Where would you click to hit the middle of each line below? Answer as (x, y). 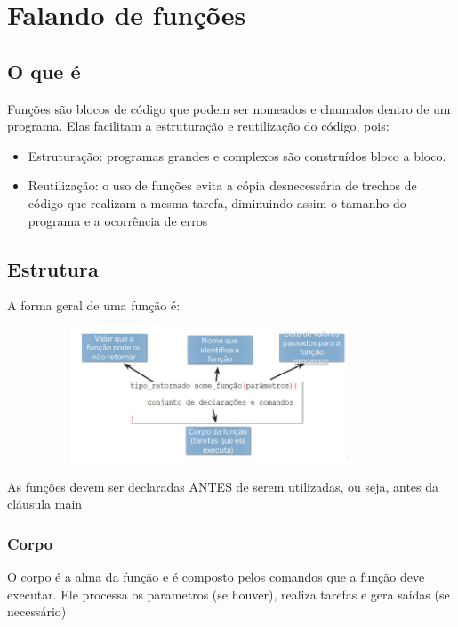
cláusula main (45, 504)
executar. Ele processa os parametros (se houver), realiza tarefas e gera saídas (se (229, 594)
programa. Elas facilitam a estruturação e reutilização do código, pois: (198, 126)
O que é (44, 71)
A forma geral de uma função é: (94, 305)
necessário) (37, 611)
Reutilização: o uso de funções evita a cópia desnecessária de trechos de (222, 185)
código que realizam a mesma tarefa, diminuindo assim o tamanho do (217, 202)
